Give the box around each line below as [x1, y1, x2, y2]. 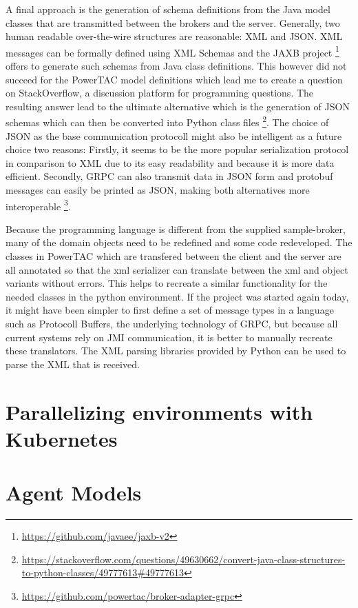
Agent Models [6, 478, 142, 507]
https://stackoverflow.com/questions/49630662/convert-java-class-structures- [21, 551, 346, 566]
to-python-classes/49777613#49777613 [21, 565, 184, 580]
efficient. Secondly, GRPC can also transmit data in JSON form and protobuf [6, 169, 333, 183]
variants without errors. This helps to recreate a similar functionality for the [6, 276, 328, 290]
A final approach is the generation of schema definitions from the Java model [6, 2, 330, 16]
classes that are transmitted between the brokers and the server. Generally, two [6, 15, 340, 30]
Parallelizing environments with [6, 397, 313, 425]
